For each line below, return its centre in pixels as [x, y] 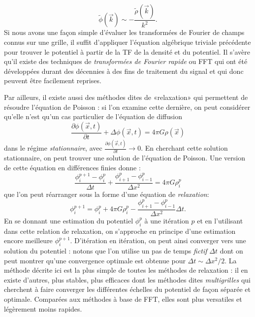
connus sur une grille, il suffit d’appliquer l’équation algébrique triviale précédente [127, 42]
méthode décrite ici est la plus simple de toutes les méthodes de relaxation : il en [126, 270]
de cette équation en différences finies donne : [72, 168]
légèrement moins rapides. [43, 308]
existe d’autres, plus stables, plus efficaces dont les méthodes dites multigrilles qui [127, 279]
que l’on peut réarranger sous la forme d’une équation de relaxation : [107, 194]
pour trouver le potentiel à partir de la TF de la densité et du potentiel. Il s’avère [127, 51]
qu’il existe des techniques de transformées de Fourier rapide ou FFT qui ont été [126, 61]
